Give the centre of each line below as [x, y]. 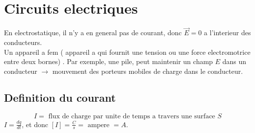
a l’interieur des [227, 33]
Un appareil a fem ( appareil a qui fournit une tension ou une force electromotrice [127, 52]
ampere [99, 125]
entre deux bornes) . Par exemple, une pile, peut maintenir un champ [109, 61]
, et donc [35, 124]
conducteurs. [23, 42]
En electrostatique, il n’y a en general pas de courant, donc [93, 33]
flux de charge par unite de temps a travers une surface [132, 116]
